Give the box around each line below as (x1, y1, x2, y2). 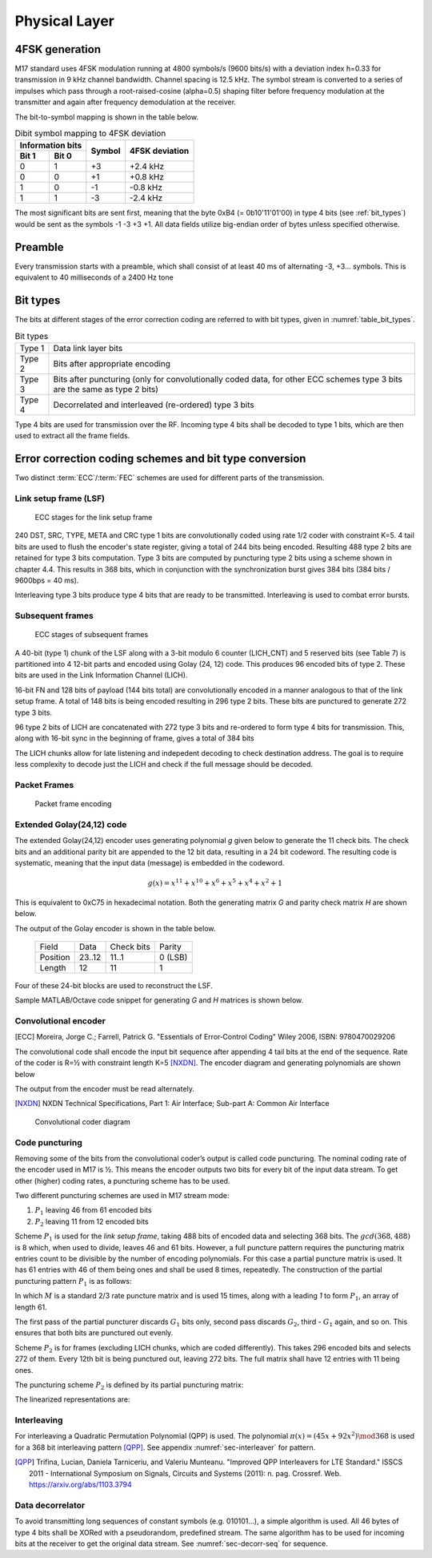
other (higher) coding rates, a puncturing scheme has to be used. (14, 1176, 230, 1185)
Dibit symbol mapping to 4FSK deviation (14, 128, 166, 139)
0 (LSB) (158, 951, 188, 963)
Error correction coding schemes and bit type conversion (14, 451, 306, 465)
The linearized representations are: (14, 1395, 130, 1404)
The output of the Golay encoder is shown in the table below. (14, 923, 216, 933)
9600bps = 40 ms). (14, 575, 79, 585)
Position (39, 951, 70, 963)
